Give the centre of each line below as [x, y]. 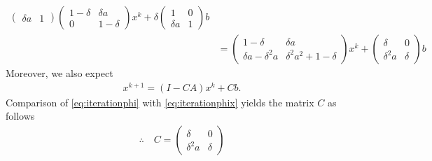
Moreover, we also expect [60, 73]
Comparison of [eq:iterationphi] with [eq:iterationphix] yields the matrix [160, 102]
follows [20, 116]
